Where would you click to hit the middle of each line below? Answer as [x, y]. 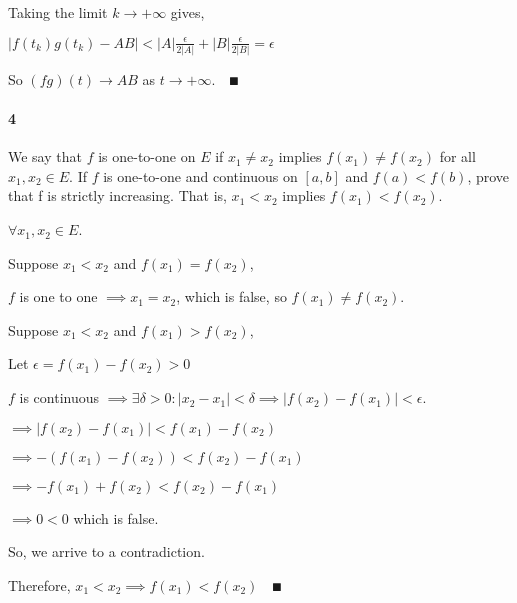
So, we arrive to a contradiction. [106, 551]
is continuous [59, 397]
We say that [45, 156]
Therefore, [39, 584]
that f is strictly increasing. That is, [117, 195]
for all [457, 156]
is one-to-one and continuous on [200, 175]
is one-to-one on [147, 156]
